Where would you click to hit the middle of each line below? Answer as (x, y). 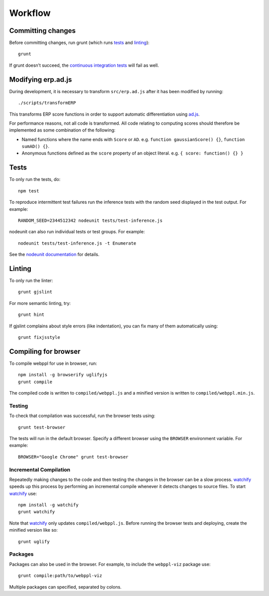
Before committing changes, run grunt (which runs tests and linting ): (79, 43)
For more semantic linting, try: (40, 303)
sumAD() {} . (36, 147)
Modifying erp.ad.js (41, 79)
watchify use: (23, 493)
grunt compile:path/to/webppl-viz (60, 576)
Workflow (30, 13)
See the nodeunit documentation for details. (54, 255)
